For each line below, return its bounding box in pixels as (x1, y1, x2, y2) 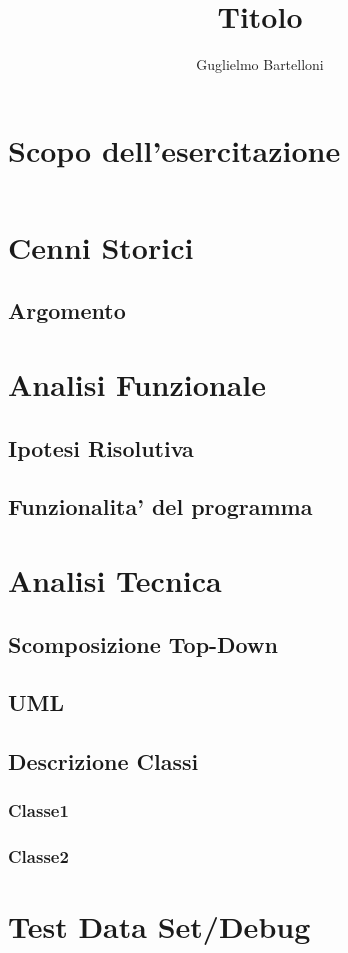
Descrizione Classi (8, 746, 199, 777)
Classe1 (8, 798, 69, 823)
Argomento (8, 295, 126, 326)
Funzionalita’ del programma (8, 491, 313, 522)
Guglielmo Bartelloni (196, 54, 324, 75)
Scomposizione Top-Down (8, 628, 278, 659)
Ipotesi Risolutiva (8, 432, 194, 463)
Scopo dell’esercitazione (8, 129, 341, 170)
